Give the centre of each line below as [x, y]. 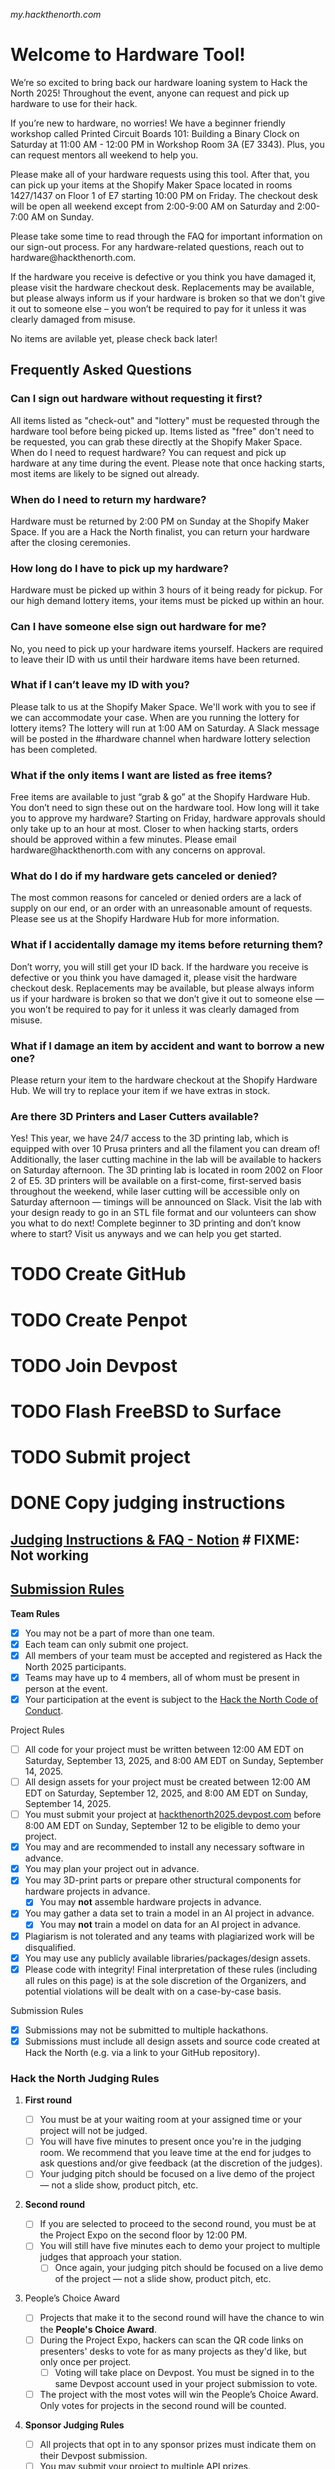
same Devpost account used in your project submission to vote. [186, 2383]
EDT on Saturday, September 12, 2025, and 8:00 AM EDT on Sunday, [166, 1793]
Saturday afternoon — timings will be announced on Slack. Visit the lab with [166, 1202]
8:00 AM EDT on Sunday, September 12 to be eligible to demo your [162, 1826]
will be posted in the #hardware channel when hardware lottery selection [160, 738]
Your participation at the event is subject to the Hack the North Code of [171, 1699]
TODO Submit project [100, 1457]
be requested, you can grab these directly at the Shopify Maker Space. [156, 441]
